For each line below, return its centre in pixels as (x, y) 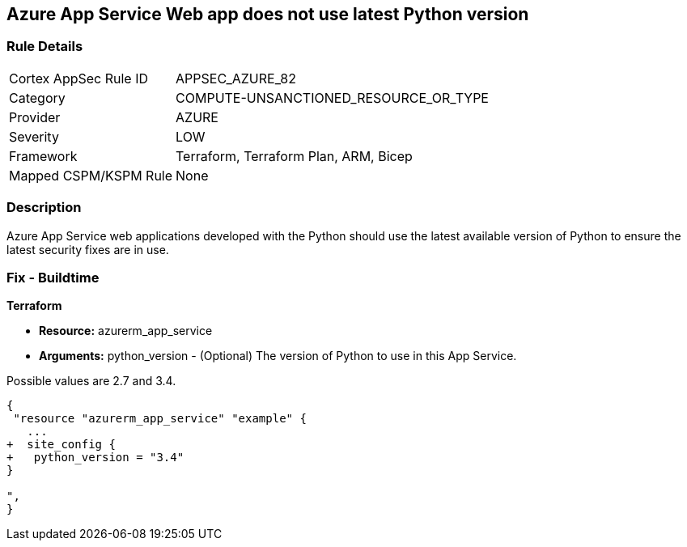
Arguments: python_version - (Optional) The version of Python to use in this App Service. (278, 356)
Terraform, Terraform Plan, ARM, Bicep (294, 156)
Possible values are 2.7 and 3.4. (91, 381)
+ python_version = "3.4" (95, 458)
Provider (35, 117)
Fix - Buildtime (53, 277)
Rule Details (45, 47)
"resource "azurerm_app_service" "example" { (160, 419)
